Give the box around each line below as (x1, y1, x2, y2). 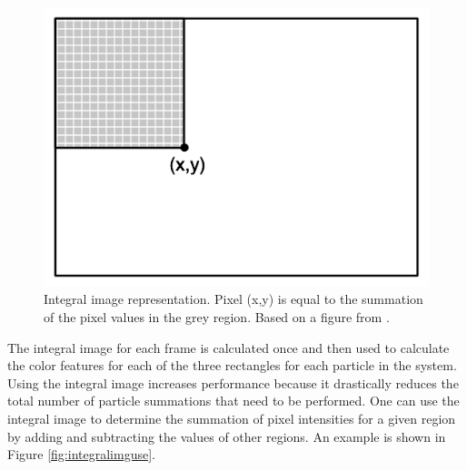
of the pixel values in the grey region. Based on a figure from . (44, 307, 390, 326)
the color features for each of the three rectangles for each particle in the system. (7, 356, 457, 375)
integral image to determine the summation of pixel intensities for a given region (7, 408, 456, 427)
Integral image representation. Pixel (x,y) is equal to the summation (44, 289, 423, 308)
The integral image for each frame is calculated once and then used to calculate (7, 338, 450, 357)
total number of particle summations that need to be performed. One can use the (7, 391, 460, 410)
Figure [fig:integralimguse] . (7, 445, 155, 464)
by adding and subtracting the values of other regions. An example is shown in (7, 426, 446, 446)
